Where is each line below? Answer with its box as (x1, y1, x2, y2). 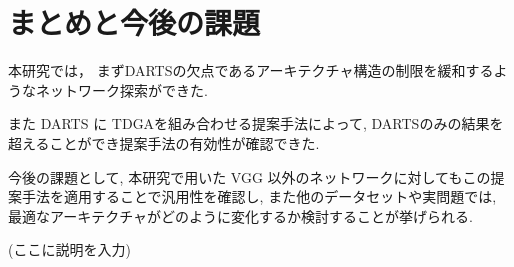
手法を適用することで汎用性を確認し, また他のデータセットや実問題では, (21, 186, 497, 207)
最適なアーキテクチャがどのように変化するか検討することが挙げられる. (8, 205, 473, 226)
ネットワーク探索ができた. (35, 79, 208, 100)
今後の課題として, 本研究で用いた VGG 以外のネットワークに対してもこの (8, 166, 491, 187)
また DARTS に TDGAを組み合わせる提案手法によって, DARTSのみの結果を (8, 113, 504, 134)
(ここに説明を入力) (8, 239, 131, 260)
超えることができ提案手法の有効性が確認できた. (8, 132, 320, 153)
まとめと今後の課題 (8, 2, 261, 43)
